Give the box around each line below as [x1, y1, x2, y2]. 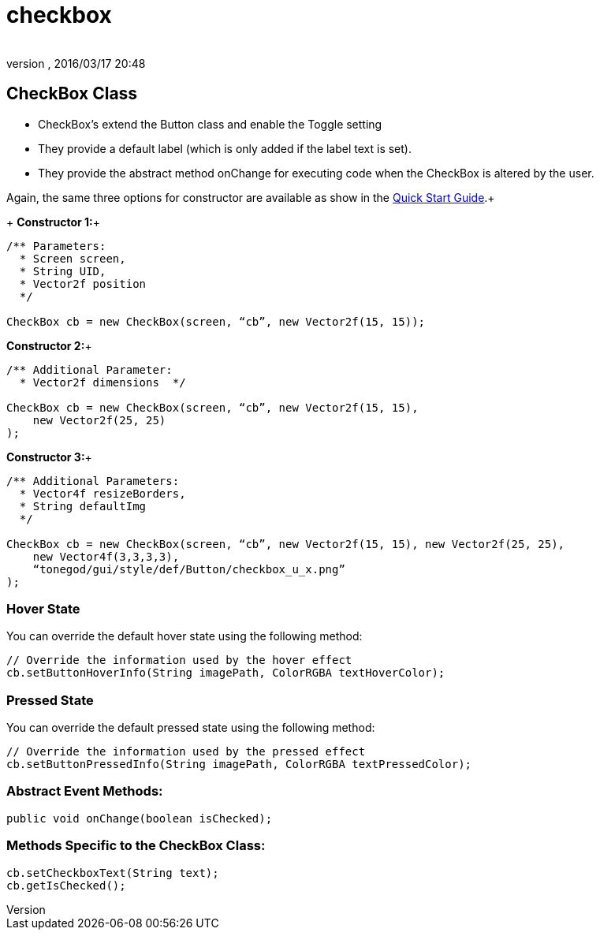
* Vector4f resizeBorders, [19, 487, 186, 500]
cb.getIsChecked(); [6, 878, 126, 892]
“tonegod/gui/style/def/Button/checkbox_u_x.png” [32, 562, 345, 576]
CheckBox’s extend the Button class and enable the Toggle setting [38, 117, 382, 131]
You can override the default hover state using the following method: [6, 629, 363, 643]
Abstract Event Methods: [6, 783, 163, 800]
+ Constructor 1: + [6, 214, 101, 229]
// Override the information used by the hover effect [6, 654, 352, 667]
